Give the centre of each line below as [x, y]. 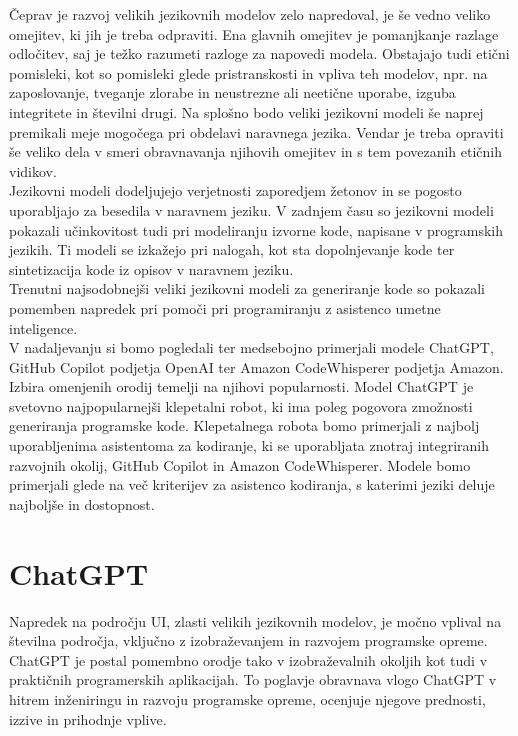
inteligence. [43, 327]
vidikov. [33, 170]
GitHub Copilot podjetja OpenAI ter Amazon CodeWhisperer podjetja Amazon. [256, 366]
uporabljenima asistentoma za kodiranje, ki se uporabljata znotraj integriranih [249, 445]
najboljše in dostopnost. [82, 503]
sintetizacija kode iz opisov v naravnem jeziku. [151, 268]
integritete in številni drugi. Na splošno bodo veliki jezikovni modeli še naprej [246, 111]
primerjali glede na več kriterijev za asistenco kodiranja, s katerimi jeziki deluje [252, 484]
